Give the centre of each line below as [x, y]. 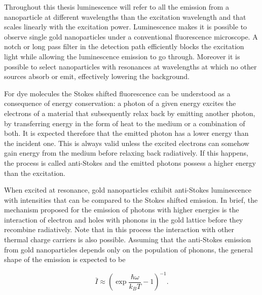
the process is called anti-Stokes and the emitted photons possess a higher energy [130, 162]
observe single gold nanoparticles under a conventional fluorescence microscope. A [131, 36]
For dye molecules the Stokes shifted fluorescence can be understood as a [117, 93]
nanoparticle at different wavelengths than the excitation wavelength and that [125, 16]
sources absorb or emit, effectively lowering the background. [97, 76]
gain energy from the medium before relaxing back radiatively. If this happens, [126, 153]
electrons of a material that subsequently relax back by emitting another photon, [130, 113]
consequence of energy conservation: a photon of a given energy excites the [120, 103]
